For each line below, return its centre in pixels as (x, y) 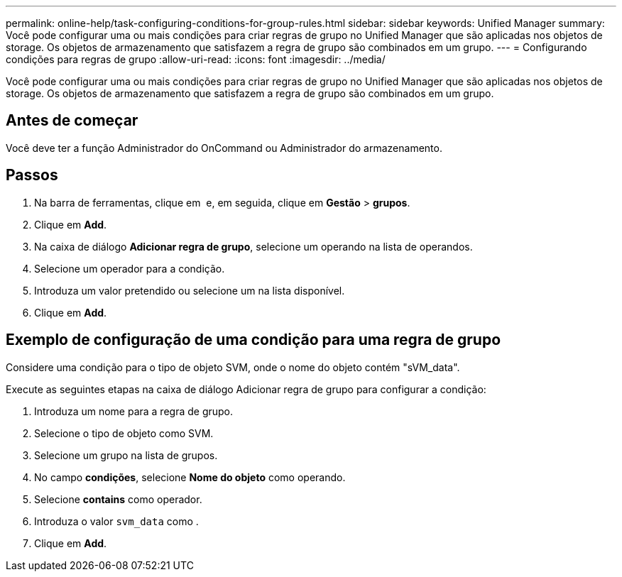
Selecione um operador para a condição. (130, 268)
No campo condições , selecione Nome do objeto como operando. (190, 477)
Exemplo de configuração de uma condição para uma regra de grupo (253, 340)
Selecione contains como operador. (118, 499)
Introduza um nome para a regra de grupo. (134, 411)
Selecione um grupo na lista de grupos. (126, 455)
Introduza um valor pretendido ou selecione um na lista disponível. (190, 290)
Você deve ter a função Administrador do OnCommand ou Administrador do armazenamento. (224, 148)
